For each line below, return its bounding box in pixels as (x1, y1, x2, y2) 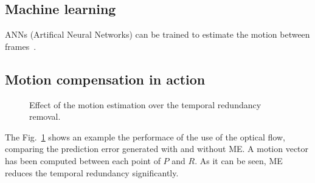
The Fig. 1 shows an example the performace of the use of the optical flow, (5, 130, 285, 143)
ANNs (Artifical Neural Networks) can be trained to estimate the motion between (5, 28, 310, 41)
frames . (5, 40, 36, 52)
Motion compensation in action (5, 69, 206, 88)
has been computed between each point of (5, 154, 161, 167)
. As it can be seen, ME (195, 154, 283, 167)
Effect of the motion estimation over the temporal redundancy (29, 98, 261, 111)
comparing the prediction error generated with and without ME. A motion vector (5, 142, 309, 155)
